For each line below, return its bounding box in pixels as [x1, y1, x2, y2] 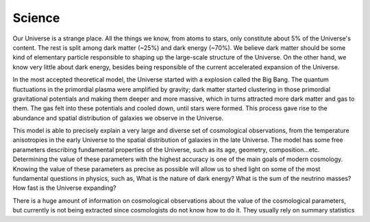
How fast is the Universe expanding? [12, 184, 116, 192]
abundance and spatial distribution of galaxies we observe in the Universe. [12, 114, 224, 122]
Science [12, 10, 60, 25]
